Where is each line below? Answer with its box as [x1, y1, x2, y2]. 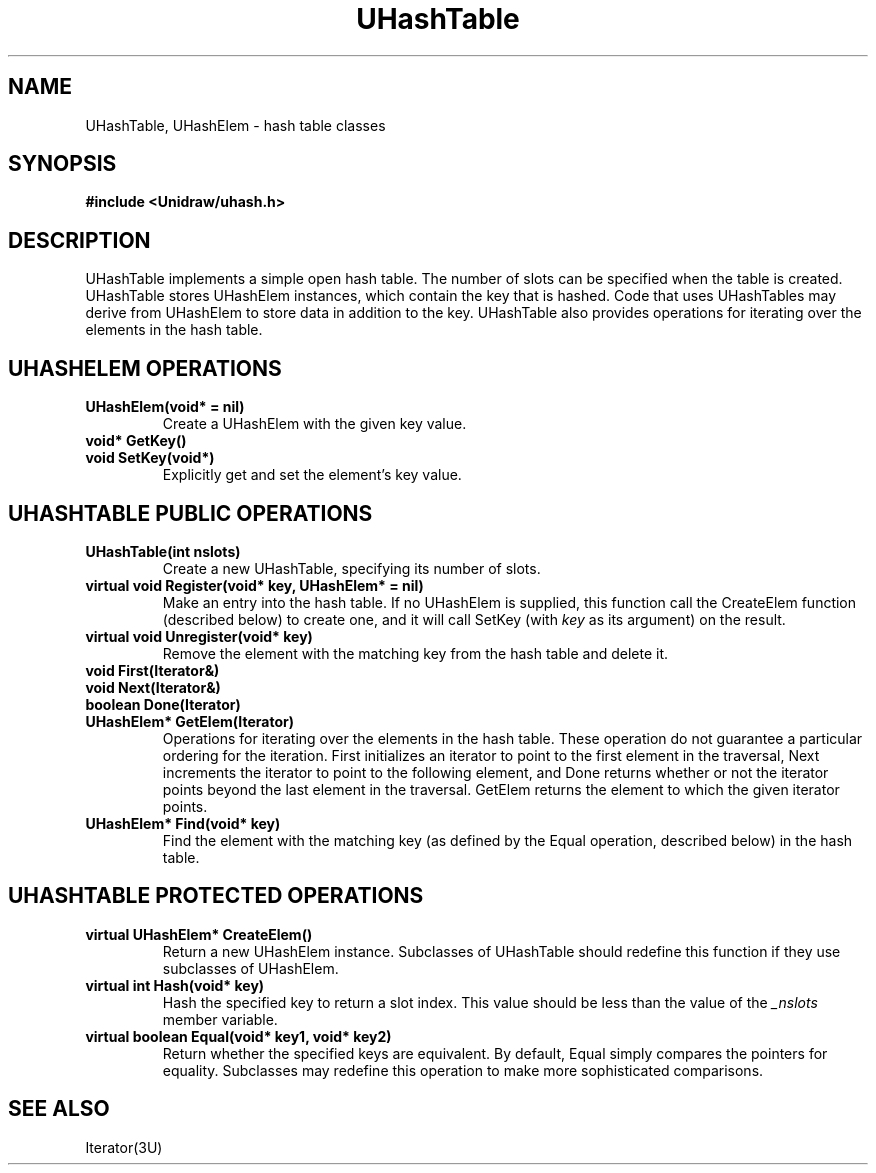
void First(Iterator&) [85, 661, 220, 679]
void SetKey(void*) [85, 449, 215, 467]
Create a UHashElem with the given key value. [162, 415, 467, 433]
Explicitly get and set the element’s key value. [162, 466, 462, 484]
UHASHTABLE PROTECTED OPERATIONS [8, 883, 424, 909]
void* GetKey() [85, 432, 187, 450]
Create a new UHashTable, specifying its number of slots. [162, 559, 541, 577]
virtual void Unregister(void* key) [85, 627, 313, 645]
